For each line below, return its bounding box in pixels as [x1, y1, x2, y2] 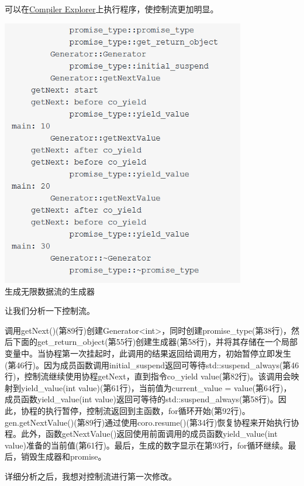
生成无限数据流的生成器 [5, 285, 95, 297]
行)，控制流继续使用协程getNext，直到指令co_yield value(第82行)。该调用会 [5, 370, 291, 382]
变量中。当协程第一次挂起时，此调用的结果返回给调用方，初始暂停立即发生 [5, 347, 291, 360]
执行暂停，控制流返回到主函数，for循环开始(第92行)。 [45, 405, 250, 417]
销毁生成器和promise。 [20, 450, 106, 463]
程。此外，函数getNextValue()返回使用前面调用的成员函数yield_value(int [5, 427, 278, 440]
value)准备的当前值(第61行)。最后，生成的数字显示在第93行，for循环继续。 [5, 439, 288, 451]
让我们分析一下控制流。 [5, 304, 95, 317]
